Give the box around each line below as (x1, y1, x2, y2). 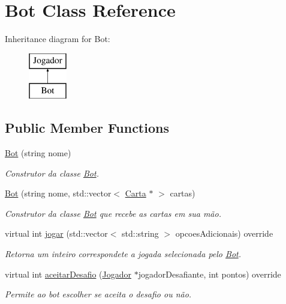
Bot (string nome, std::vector (5, 187, 112, 199)
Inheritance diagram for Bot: (5, 32, 110, 45)
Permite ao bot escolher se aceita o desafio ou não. (5, 288, 192, 300)
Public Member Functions (5, 118, 169, 137)
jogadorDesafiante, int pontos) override (138, 267, 281, 280)
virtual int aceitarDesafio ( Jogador (5, 267, 132, 280)
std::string (122, 227, 159, 240)
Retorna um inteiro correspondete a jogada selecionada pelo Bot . (5, 248, 242, 260)
